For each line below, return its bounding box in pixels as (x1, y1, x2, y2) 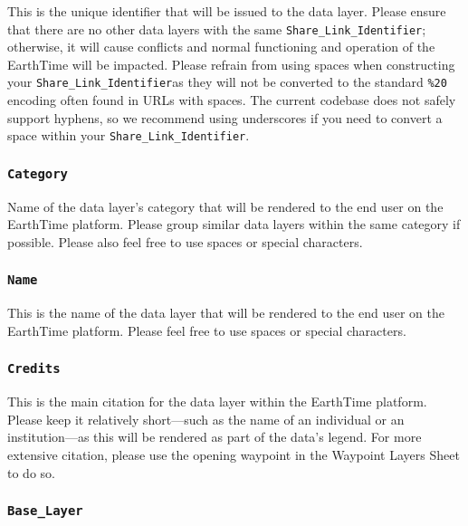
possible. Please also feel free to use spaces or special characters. (7, 232, 363, 251)
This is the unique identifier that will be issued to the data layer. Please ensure (7, 2, 446, 20)
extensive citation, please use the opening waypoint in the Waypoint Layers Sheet (7, 445, 460, 464)
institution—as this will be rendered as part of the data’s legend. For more (7, 427, 422, 446)
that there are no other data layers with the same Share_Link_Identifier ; (7, 19, 426, 38)
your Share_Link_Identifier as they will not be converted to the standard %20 (7, 72, 447, 91)
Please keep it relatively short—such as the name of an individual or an (7, 409, 405, 428)
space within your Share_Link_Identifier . (7, 126, 250, 145)
